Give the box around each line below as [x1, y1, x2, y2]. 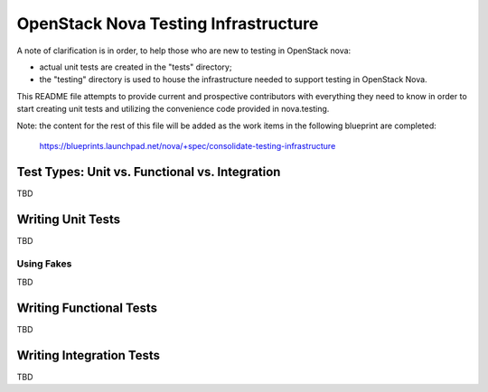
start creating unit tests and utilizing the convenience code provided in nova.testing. [16, 104, 330, 115]
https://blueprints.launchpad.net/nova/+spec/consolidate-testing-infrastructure [39, 140, 336, 151]
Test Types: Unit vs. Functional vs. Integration [16, 163, 281, 180]
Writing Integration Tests [16, 348, 161, 363]
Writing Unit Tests [16, 211, 121, 227]
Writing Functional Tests [16, 300, 158, 315]
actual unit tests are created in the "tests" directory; [39, 61, 232, 72]
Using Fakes [16, 257, 72, 270]
